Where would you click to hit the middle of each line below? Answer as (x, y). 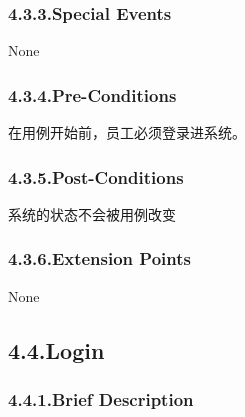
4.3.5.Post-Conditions (96, 176)
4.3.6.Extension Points (99, 258)
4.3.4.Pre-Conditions (92, 94)
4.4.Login (56, 349)
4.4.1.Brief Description (101, 398)
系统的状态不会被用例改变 (92, 213)
